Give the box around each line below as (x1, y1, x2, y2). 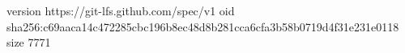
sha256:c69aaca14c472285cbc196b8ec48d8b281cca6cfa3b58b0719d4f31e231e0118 (6, 18, 399, 35)
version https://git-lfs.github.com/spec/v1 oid (6, 2, 235, 18)
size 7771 (6, 34, 51, 51)
